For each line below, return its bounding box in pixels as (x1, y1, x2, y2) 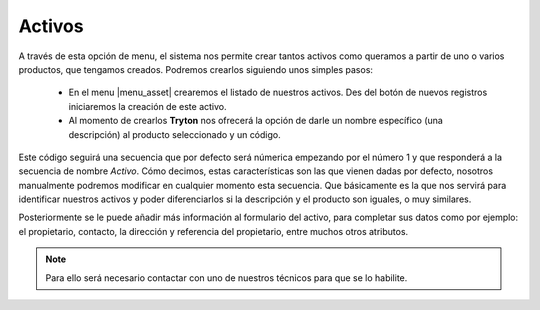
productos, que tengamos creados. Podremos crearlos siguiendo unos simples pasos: (18, 63, 374, 75)
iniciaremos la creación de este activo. (68, 100, 227, 112)
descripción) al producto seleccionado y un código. (68, 128, 281, 140)
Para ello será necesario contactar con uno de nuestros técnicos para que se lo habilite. (45, 271, 408, 284)
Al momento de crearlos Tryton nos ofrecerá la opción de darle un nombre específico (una (68, 115, 444, 127)
